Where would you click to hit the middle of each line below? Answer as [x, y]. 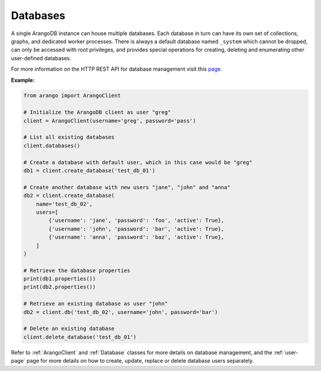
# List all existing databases [69, 137]
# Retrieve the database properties [77, 270]
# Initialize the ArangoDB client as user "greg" [97, 112]
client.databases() [52, 145]
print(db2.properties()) [60, 287]
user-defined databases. [41, 58]
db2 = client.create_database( [69, 196]
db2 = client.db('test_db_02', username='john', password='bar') [121, 312]
